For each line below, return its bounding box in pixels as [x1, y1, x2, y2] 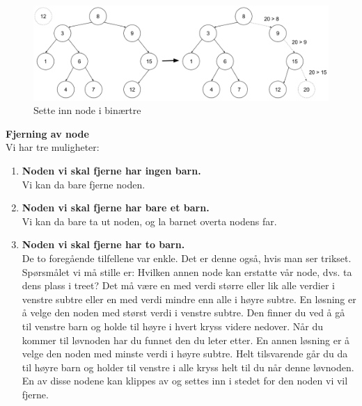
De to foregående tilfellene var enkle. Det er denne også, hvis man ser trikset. [22, 250, 352, 265]
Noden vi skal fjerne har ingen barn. [22, 163, 201, 178]
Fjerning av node [6, 126, 89, 140]
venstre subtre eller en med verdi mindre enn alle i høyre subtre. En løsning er [22, 291, 356, 306]
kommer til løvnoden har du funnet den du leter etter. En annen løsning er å [22, 332, 350, 347]
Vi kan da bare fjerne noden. [22, 177, 145, 191]
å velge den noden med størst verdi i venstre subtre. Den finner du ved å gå [22, 305, 345, 320]
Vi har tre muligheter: [6, 140, 100, 154]
